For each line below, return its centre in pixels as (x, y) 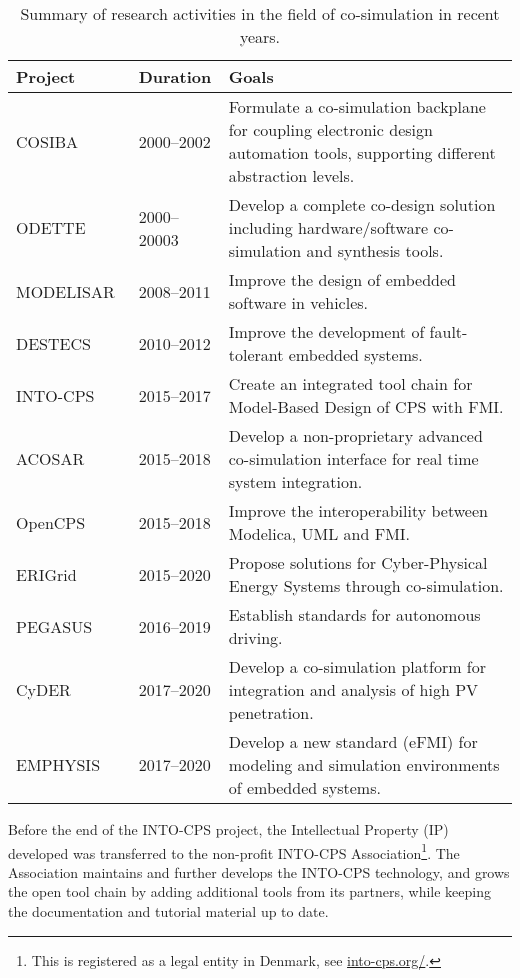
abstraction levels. (291, 175)
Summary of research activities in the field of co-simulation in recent (260, 13)
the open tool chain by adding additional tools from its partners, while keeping (250, 891)
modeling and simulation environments (364, 764)
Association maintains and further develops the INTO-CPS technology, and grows (259, 871)
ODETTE (51, 227)
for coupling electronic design (330, 129)
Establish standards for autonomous (354, 614)
